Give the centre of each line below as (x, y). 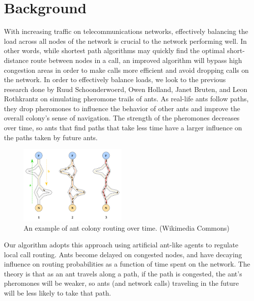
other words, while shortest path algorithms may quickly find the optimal (114, 50)
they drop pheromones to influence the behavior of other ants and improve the (122, 108)
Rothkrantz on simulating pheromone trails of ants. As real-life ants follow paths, (126, 99)
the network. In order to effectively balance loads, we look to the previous (115, 79)
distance (16, 60)
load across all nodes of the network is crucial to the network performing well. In (126, 41)
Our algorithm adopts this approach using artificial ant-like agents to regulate (121, 244)
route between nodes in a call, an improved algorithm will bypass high (136, 60)
